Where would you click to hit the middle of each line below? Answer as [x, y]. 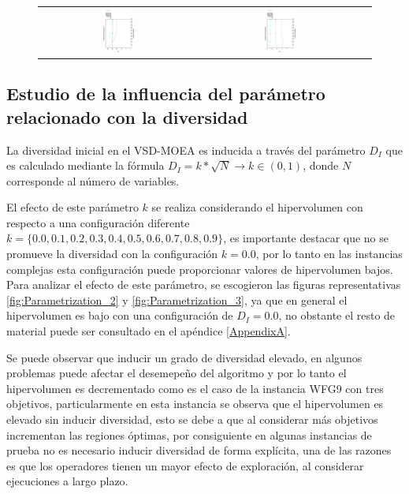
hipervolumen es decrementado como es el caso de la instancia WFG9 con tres [195, 388]
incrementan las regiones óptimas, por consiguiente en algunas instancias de [189, 434]
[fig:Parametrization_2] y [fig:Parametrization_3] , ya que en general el [177, 299]
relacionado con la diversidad [127, 116]
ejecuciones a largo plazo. [67, 481]
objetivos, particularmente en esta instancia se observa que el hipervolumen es [195, 404]
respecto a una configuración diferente [98, 222]
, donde [321, 165]
